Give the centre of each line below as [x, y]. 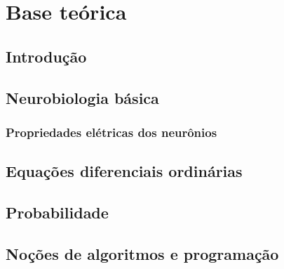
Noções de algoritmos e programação [142, 253]
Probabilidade [57, 212]
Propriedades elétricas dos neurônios [111, 132]
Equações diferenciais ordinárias [124, 171]
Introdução [46, 56]
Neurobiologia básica [82, 97]
